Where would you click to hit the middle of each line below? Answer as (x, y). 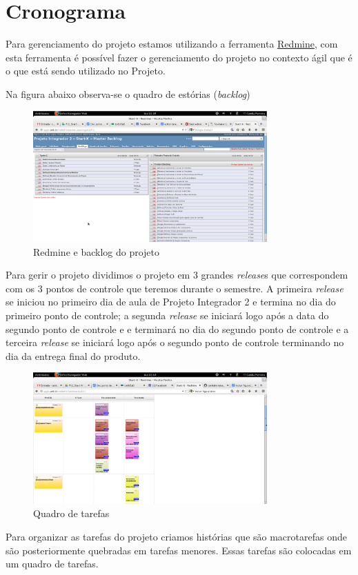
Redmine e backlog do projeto (97, 251)
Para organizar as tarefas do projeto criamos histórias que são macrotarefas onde (176, 536)
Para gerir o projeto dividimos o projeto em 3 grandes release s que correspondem (177, 275)
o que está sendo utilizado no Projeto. (86, 71)
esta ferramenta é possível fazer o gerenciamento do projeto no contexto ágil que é (179, 57)
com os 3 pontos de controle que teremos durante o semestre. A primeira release (175, 288)
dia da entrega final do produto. (73, 355)
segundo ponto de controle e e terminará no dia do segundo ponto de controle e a (177, 329)
